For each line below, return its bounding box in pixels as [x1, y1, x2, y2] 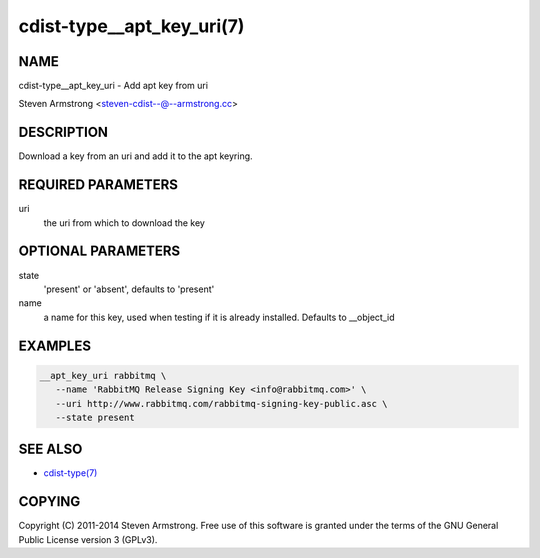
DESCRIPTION [18, 124, 109, 141]
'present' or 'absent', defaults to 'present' [43, 283, 215, 295]
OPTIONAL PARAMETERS [18, 243, 181, 260]
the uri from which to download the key [43, 216, 205, 229]
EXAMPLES [18, 337, 92, 354]
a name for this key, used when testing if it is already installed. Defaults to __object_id [43, 311, 395, 323]
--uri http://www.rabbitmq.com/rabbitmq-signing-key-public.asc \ [55, 398, 388, 409]
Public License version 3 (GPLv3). [18, 533, 158, 545]
